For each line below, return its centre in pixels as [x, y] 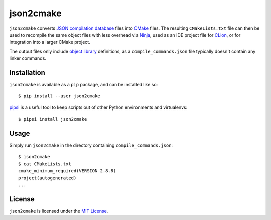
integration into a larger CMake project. [50, 42]
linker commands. [28, 58]
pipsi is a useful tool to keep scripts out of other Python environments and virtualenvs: [98, 107]
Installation [27, 73]
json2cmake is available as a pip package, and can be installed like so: [84, 85]
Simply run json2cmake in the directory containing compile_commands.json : [91, 145]
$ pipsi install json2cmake [53, 119]
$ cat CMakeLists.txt [45, 164]
